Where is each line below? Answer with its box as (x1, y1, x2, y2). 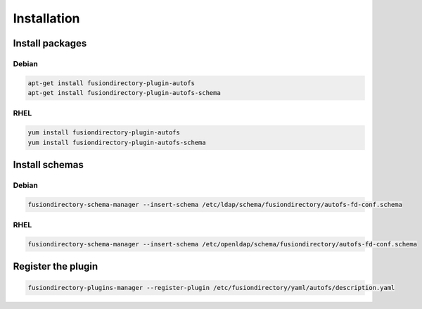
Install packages (13, 37, 87, 49)
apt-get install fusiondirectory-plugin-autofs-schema (27, 89, 221, 97)
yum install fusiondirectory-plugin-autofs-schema (27, 138, 207, 146)
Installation (13, 11, 80, 26)
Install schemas (13, 159, 84, 171)
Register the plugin (13, 260, 98, 272)
